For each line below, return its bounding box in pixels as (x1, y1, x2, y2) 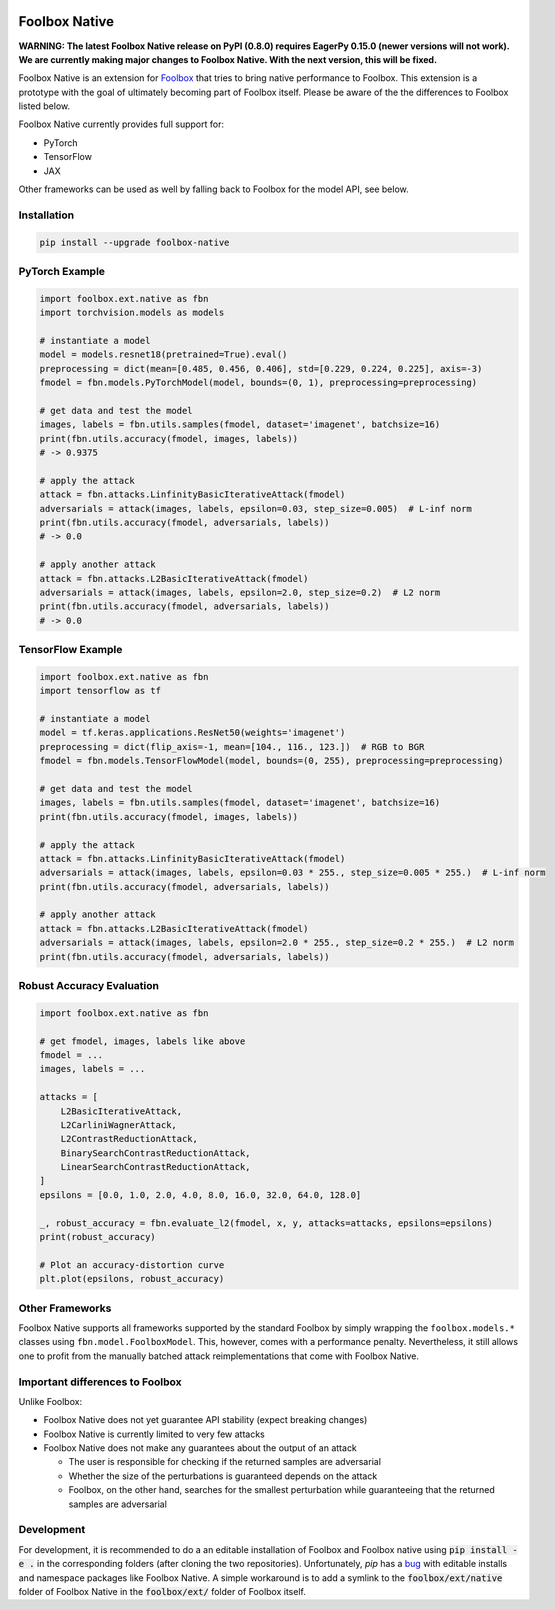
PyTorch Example (18, 264, 105, 278)
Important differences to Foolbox (18, 1375, 182, 1389)
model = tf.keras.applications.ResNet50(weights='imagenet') (39, 727, 346, 739)
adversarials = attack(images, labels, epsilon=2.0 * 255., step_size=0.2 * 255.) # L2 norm (39, 937, 515, 949)
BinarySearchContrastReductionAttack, (60, 1147, 251, 1159)
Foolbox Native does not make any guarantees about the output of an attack (43, 1442, 357, 1454)
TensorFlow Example (18, 643, 123, 657)
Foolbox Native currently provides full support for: (18, 118, 225, 130)
